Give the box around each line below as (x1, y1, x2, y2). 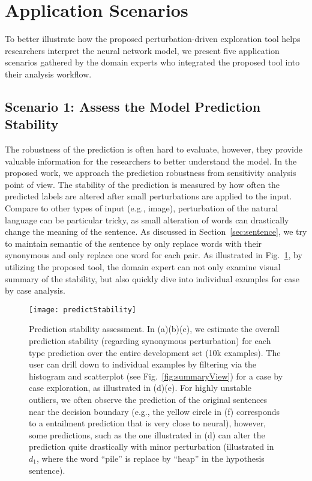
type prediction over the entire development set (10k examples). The (29, 346, 281, 358)
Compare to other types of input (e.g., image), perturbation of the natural (5, 202, 278, 214)
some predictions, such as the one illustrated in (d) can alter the (29, 428, 265, 441)
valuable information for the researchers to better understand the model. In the (5, 154, 297, 167)
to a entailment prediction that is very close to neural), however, (29, 417, 266, 429)
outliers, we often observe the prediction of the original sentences (29, 393, 268, 406)
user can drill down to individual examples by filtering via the (29, 358, 257, 371)
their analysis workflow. (5, 67, 92, 80)
